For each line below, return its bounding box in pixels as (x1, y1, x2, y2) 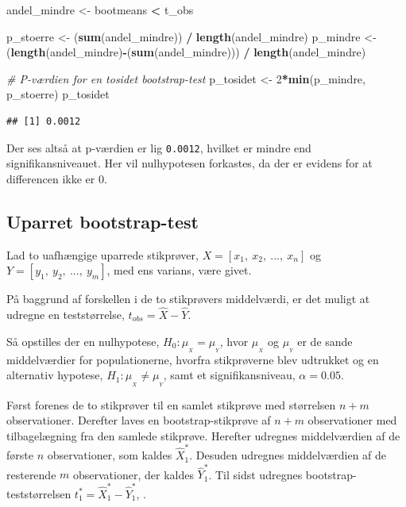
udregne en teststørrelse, (6, 306, 125, 323)
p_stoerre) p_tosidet (6, 86, 110, 102)
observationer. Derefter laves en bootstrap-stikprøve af (6, 412, 271, 428)
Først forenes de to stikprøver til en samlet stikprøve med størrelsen (6, 396, 336, 413)
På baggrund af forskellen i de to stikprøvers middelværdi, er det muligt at (6, 290, 370, 307)
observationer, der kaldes (73, 466, 194, 482)
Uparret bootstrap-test (6, 209, 199, 233)
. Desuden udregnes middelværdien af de (189, 447, 387, 463)
